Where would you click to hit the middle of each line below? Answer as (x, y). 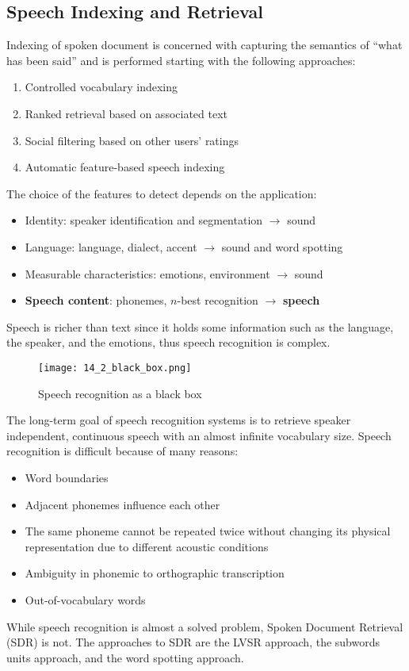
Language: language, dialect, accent (111, 246)
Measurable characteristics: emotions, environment (147, 273)
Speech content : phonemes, (96, 300)
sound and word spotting (282, 246)
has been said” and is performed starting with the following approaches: (181, 60)
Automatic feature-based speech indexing (125, 167)
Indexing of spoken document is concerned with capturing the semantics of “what (204, 45)
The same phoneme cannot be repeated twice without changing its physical (208, 531)
